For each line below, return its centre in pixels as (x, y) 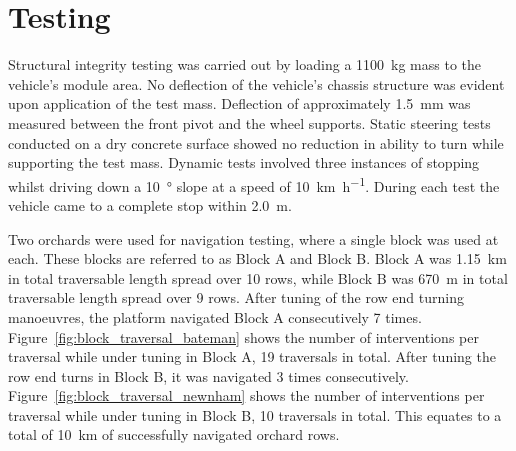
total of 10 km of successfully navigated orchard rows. (174, 434)
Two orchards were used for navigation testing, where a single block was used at (253, 238)
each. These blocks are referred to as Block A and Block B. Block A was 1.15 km (257, 258)
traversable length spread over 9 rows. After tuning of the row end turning (236, 297)
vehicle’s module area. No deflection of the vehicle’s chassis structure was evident (256, 83)
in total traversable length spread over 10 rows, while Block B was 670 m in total (258, 277)
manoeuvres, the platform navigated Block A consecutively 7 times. (215, 316)
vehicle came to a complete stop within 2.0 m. (150, 204)
